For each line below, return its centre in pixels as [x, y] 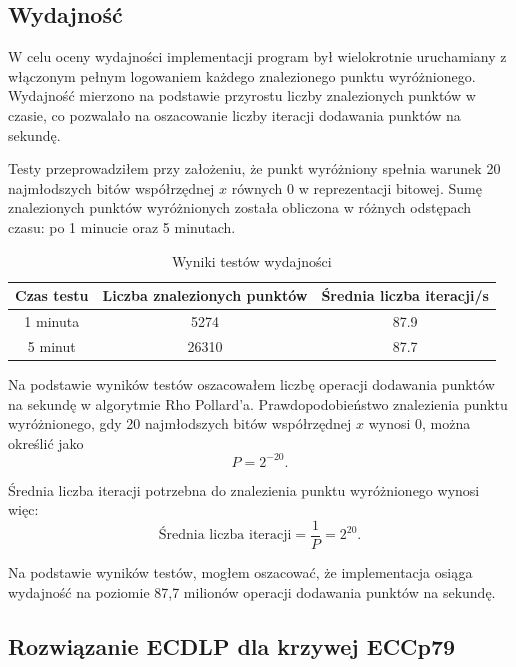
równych [257, 187]
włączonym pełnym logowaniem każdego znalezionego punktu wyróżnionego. [242, 75]
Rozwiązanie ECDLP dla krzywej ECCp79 [232, 645]
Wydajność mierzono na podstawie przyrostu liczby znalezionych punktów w [242, 95]
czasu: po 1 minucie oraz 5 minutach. [122, 226]
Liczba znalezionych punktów [205, 295]
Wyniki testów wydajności [252, 260]
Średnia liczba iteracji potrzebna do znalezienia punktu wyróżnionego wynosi [244, 489]
